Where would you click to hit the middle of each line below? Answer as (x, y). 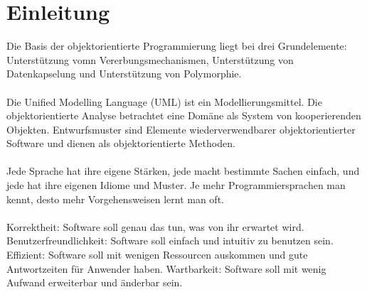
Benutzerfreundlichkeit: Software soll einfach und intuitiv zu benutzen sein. (170, 240)
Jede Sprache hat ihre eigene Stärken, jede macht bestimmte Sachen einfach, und (183, 171)
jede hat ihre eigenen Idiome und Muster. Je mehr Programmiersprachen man (176, 185)
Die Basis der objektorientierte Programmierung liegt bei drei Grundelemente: (177, 46)
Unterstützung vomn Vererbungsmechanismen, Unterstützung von (150, 59)
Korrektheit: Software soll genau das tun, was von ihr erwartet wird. (155, 226)
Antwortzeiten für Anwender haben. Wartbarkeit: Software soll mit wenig (166, 268)
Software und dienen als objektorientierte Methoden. (121, 143)
